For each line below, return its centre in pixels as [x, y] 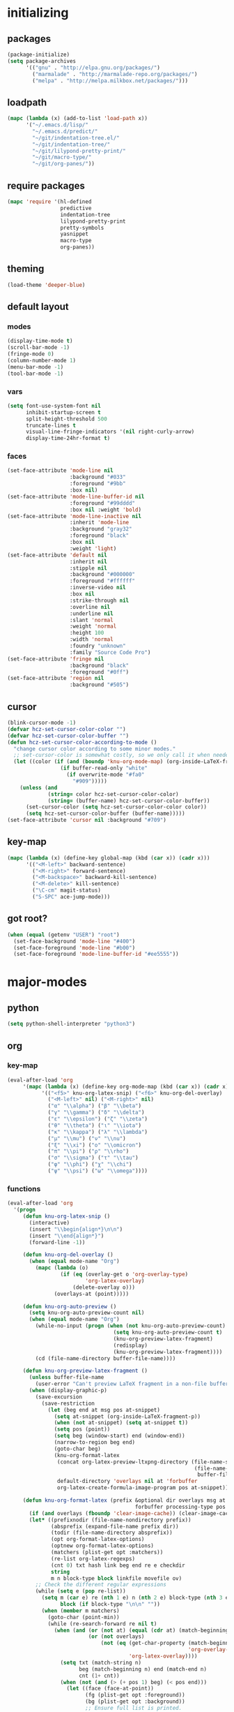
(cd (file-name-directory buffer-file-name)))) [106, 1358]
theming [26, 269]
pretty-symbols [82, 228]
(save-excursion [58, 1397]
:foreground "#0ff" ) [99, 672]
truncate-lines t [51, 425]
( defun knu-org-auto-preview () [70, 1306]
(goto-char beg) [77, 1449]
